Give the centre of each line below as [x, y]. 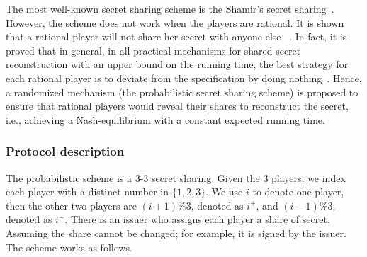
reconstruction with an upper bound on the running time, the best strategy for [177, 64]
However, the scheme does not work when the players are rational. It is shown [175, 22]
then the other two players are [71, 205]
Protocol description [65, 151]
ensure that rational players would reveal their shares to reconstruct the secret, [177, 106]
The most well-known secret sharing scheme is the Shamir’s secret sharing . [170, 8]
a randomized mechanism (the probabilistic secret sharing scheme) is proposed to [182, 92]
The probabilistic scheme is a [69, 177]
